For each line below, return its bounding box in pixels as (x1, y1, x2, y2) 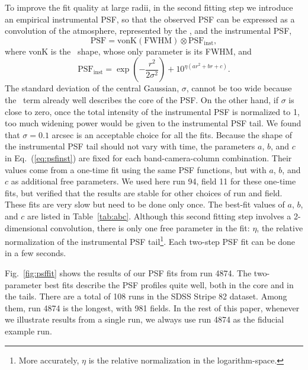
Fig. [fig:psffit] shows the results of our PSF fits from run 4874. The (5, 266, 252, 279)
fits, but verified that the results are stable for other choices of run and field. (5, 186, 283, 199)
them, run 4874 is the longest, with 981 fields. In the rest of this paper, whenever (5, 301, 300, 314)
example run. (5, 324, 52, 337)
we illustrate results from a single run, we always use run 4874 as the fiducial (5, 313, 284, 326)
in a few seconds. (5, 247, 66, 259)
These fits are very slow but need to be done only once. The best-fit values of (5, 198, 285, 210)
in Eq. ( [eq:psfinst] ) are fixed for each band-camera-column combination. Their (5, 151, 292, 164)
